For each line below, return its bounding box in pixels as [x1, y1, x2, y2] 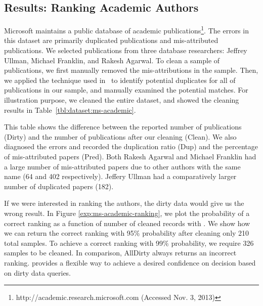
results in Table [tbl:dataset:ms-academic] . [4, 104, 136, 115]
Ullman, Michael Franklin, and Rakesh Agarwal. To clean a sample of [4, 55, 220, 65]
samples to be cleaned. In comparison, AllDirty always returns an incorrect [4, 247, 237, 258]
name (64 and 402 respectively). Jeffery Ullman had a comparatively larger [4, 171, 237, 182]
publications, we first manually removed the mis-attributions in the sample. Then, [4, 65, 258, 75]
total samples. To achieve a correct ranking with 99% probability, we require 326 [4, 237, 254, 248]
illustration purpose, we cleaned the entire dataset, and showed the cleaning [4, 95, 239, 105]
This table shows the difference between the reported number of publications [4, 121, 242, 132]
